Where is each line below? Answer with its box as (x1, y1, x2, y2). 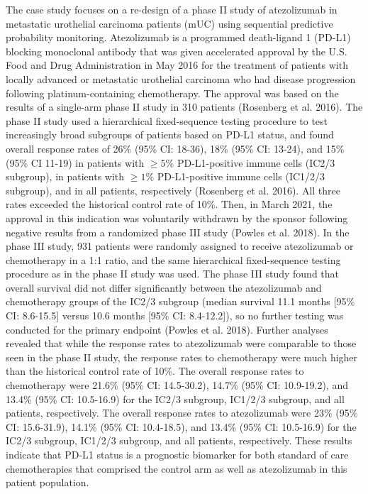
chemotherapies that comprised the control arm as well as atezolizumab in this (6, 461, 347, 476)
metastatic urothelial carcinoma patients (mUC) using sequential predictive (6, 16, 333, 31)
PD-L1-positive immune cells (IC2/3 (177, 155, 335, 170)
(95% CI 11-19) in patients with (6, 155, 145, 170)
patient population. (6, 475, 89, 490)
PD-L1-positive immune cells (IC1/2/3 (157, 169, 325, 184)
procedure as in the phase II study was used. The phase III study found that (6, 266, 340, 281)
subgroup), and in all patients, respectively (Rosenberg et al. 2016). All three (6, 182, 341, 197)
